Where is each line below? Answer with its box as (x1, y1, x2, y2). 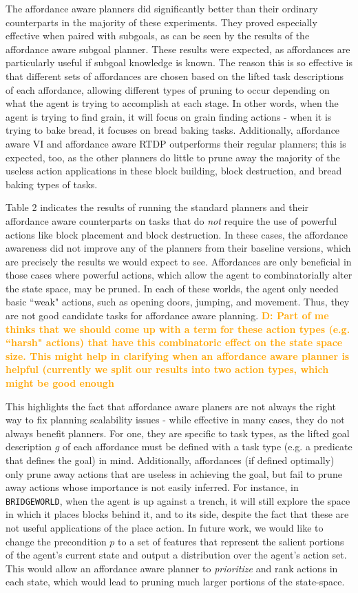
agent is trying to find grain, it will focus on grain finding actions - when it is (6, 109, 332, 123)
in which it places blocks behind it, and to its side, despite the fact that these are (6, 507, 349, 521)
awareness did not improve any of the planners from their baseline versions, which (6, 241, 351, 255)
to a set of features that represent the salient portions (118, 534, 344, 548)
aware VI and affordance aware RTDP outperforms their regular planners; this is (6, 136, 346, 150)
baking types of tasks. (6, 177, 98, 191)
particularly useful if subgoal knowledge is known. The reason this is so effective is (6, 55, 352, 70)
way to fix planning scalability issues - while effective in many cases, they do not (6, 412, 345, 427)
